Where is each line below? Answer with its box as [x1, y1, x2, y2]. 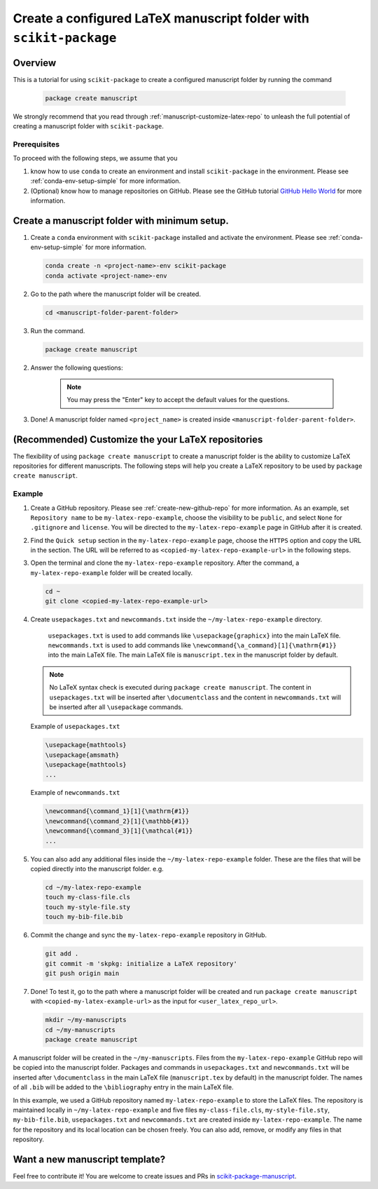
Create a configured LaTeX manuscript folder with [13, 11, 309, 26]
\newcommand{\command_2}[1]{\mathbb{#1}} [45, 817, 190, 825]
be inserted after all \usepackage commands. [49, 702, 183, 711]
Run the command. [30, 326, 85, 335]
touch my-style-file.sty [45, 903, 131, 911]
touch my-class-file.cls [45, 893, 131, 901]
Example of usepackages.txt [30, 723, 120, 731]
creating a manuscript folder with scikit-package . [13, 122, 164, 130]
